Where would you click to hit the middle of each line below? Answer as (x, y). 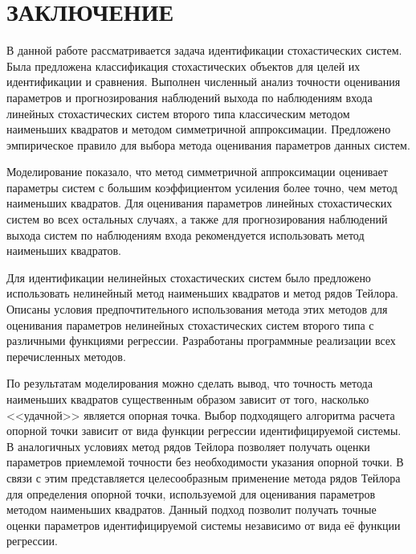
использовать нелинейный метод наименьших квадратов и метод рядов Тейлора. (202, 293)
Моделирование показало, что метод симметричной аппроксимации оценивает (197, 172)
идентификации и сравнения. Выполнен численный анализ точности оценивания (204, 82)
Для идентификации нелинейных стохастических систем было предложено (189, 277)
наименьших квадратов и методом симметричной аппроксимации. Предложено (199, 129)
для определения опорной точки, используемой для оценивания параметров (191, 493)
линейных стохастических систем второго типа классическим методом (178, 113)
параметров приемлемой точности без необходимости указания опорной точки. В (205, 462)
